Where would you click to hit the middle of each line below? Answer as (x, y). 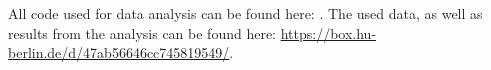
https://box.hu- (328, 32)
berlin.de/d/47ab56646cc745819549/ (119, 52)
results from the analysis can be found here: (142, 32)
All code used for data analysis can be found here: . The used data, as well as (245, 13)
